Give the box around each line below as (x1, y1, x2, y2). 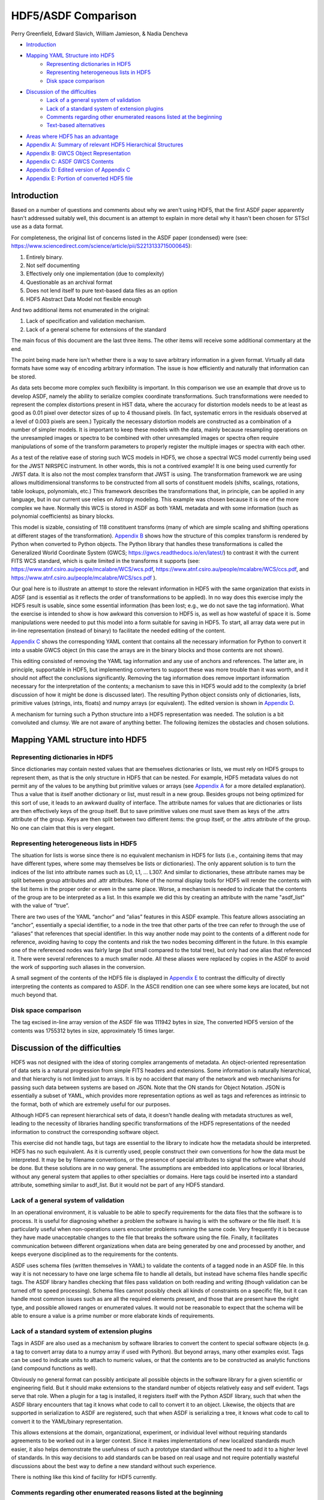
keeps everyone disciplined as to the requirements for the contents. (11, 1251, 178, 1258)
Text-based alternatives (46, 122, 105, 129)
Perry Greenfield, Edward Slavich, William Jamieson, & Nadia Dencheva (11, 30, 188, 37)
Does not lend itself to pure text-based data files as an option (26, 287, 178, 294)
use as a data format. (11, 223, 64, 230)
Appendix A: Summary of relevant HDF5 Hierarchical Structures (26, 141, 184, 148)
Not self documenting (26, 262, 80, 269)
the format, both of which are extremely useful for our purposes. (11, 1100, 171, 1108)
